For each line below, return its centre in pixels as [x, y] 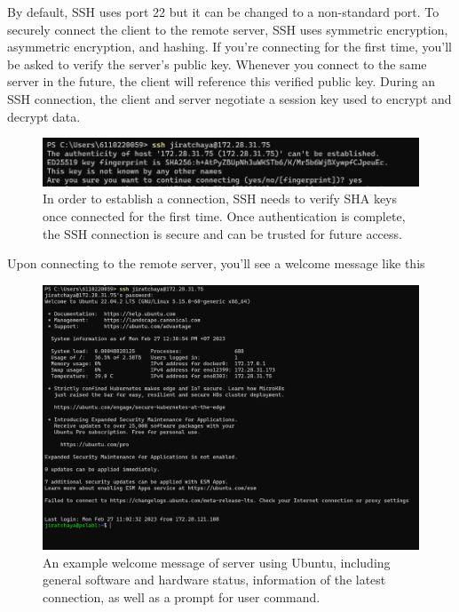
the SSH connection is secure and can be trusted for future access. [222, 233]
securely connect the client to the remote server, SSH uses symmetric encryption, [228, 29]
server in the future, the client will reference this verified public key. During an [222, 81]
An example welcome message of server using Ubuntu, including [217, 562]
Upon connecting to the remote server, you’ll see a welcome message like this [216, 263]
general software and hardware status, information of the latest [214, 580]
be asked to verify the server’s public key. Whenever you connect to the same [217, 64]
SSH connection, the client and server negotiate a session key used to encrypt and [229, 98]
